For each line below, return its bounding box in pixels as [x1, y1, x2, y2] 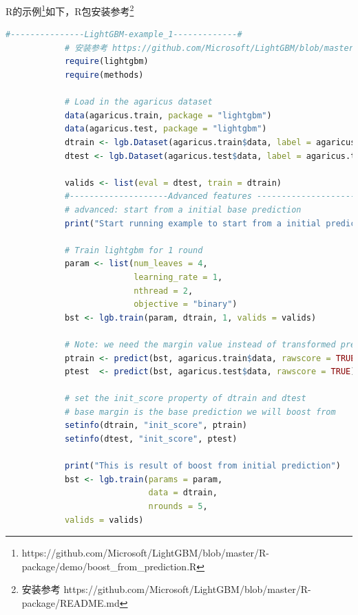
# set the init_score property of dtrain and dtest [64, 393, 306, 404]
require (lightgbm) [64, 56, 149, 67]
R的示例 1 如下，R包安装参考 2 [6, 2, 134, 18]
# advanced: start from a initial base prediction [64, 204, 302, 215]
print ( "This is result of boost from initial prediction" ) [64, 461, 341, 471]
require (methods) [64, 70, 144, 80]
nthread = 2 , [134, 285, 193, 296]
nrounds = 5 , [148, 501, 208, 512]
